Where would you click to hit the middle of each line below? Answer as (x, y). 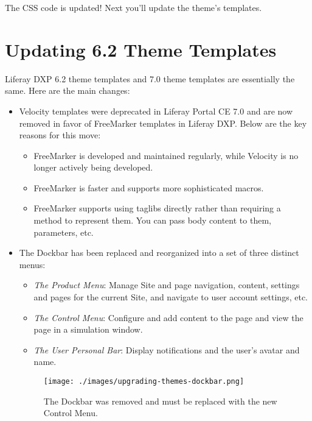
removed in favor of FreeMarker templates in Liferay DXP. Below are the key (163, 123)
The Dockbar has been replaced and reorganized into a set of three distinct (159, 253)
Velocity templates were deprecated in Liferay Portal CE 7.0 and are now (156, 111)
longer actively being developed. (93, 167)
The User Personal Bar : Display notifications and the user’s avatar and (167, 349)
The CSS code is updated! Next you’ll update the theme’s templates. (133, 7)
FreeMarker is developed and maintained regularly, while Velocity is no (166, 155)
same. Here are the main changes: (68, 90)
